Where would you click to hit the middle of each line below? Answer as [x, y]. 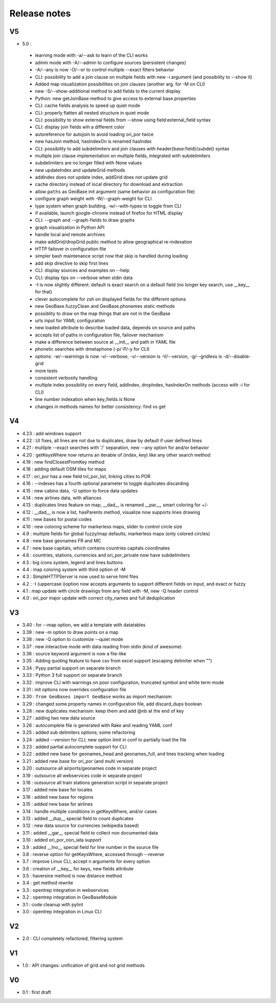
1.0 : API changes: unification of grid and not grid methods [84, 965]
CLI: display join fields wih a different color [80, 127]
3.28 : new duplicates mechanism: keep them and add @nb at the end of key [103, 711]
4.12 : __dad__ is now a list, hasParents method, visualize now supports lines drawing [111, 512]
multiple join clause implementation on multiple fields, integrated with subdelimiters [123, 156]
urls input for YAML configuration [70, 321]
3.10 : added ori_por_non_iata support [62, 840]
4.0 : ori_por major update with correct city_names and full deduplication [99, 598]
